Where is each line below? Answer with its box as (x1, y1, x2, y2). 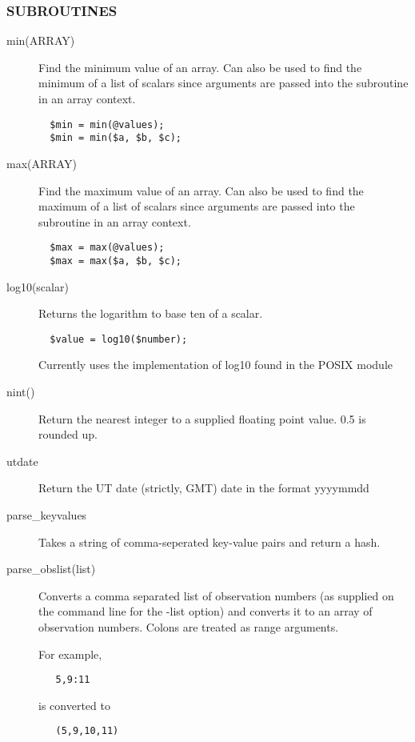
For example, (38, 645, 102, 662)
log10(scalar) (6, 278, 69, 295)
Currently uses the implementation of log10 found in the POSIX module (38, 356, 393, 373)
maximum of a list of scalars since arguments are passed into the (38, 198, 355, 215)
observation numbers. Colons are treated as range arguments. (38, 618, 339, 635)
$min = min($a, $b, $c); (50, 132, 182, 144)
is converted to (38, 696, 110, 713)
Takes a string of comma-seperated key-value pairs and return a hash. (38, 533, 381, 550)
